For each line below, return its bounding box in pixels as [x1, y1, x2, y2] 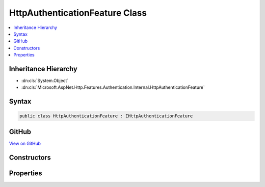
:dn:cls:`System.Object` [21, 78, 69, 83]
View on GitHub [9, 140, 41, 146]
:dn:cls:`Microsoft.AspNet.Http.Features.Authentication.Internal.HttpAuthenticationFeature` [21, 84, 205, 90]
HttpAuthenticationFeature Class [9, 7, 147, 18]
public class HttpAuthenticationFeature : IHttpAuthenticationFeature [19, 113, 193, 119]
